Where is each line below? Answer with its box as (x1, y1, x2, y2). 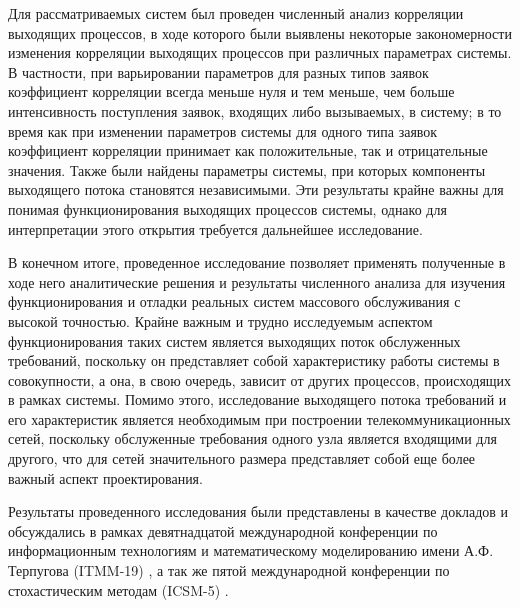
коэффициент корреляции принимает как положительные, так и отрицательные (8, 140, 488, 161)
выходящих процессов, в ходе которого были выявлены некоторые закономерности (8, 22, 512, 43)
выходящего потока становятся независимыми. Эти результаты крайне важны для (8, 179, 504, 200)
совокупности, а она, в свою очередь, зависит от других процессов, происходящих (8, 369, 512, 390)
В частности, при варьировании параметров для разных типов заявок (8, 61, 429, 82)
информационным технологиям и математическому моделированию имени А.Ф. (8, 540, 494, 561)
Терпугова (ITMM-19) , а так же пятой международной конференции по (8, 560, 450, 581)
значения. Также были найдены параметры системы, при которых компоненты (8, 159, 486, 180)
